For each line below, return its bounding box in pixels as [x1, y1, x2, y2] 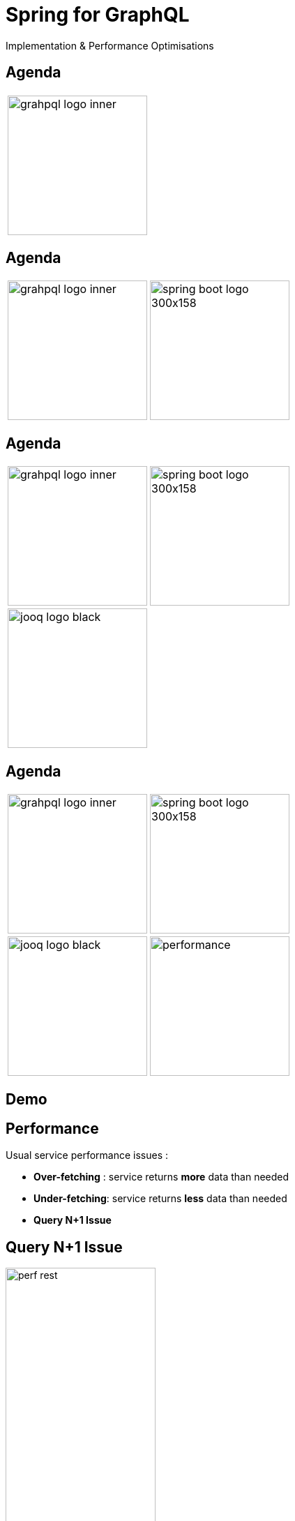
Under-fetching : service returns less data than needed [33, 1192, 287, 1205]
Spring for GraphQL [6, 3, 190, 27]
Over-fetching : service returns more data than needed [33, 1171, 289, 1183]
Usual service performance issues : [6, 1149, 169, 1162]
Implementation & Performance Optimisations [6, 39, 214, 52]
